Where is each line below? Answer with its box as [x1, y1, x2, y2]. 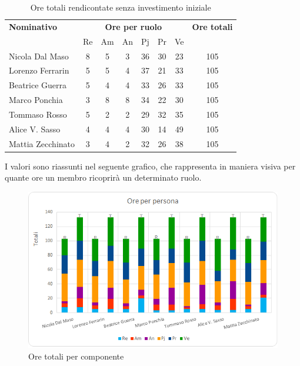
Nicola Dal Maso [9, 49, 69, 62]
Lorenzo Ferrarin [9, 64, 69, 76]
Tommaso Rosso [9, 108, 67, 120]
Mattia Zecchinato [9, 137, 75, 149]
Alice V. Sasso [9, 122, 61, 135]
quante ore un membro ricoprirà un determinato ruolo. [5, 171, 202, 184]
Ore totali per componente [28, 350, 124, 362]
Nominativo [9, 20, 58, 32]
